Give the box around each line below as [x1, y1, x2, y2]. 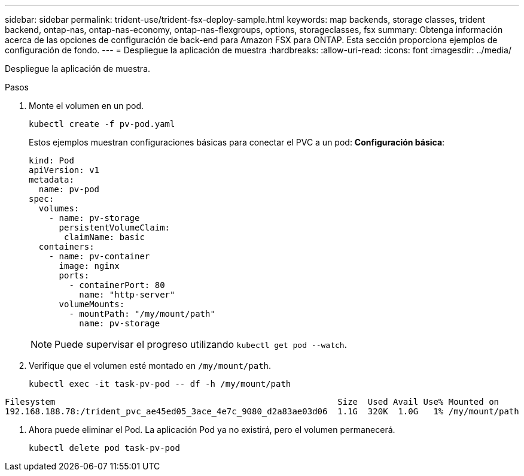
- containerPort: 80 [69, 280, 165, 290]
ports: [59, 271, 90, 280]
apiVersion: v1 [29, 165, 100, 175]
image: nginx [59, 261, 120, 271]
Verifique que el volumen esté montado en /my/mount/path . [29, 360, 272, 371]
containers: [38, 242, 95, 251]
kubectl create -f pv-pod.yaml [29, 119, 175, 129]
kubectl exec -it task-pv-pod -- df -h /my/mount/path [29, 379, 291, 389]
